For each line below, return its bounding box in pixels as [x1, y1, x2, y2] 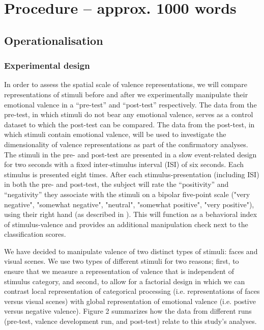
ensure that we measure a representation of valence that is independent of [4, 266, 234, 277]
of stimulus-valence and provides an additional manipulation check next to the [4, 218, 248, 229]
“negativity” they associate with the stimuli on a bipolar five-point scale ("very [4, 188, 250, 199]
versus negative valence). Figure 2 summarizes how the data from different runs [4, 306, 252, 316]
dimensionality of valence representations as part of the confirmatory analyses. [4, 139, 248, 149]
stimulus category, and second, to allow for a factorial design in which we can [4, 276, 245, 286]
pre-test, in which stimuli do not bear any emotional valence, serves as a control [4, 109, 253, 120]
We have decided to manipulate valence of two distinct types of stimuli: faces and [4, 245, 258, 256]
